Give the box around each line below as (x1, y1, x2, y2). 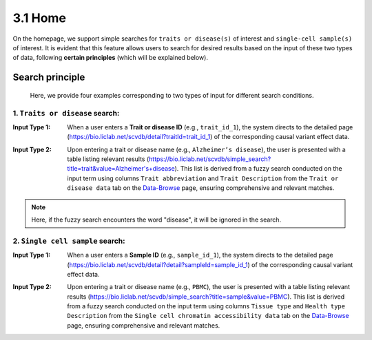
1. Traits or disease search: (12, 108, 120, 118)
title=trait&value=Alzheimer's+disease (67, 164, 175, 173)
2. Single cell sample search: (12, 236, 125, 246)
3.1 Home (12, 10, 67, 25)
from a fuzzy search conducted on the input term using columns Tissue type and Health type (67, 302, 346, 310)
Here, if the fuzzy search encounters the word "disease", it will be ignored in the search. (31, 215, 282, 224)
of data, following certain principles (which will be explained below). (12, 54, 208, 62)
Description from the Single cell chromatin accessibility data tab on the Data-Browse (67, 312, 349, 320)
